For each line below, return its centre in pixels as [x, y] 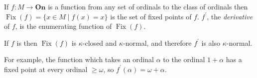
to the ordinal [184, 59]
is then [27, 42]
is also [211, 42]
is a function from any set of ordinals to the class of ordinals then [148, 6]
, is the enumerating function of [64, 26]
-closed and [100, 42]
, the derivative [230, 16]
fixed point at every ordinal [46, 69]
